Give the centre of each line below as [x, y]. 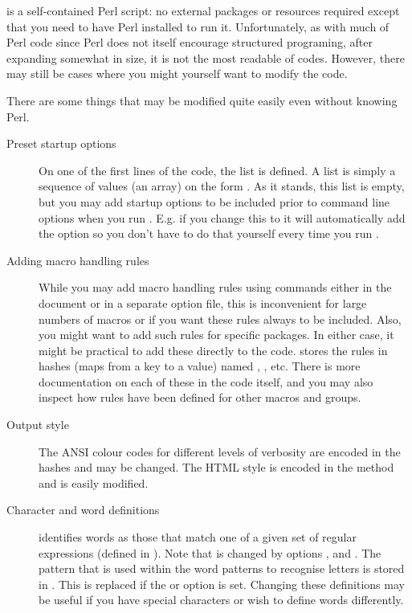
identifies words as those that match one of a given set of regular [198, 537]
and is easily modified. [94, 482]
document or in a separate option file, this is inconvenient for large [203, 302]
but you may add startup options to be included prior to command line [214, 201]
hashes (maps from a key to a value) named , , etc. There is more [200, 366]
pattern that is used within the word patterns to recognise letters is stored [222, 568]
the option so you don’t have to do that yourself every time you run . [209, 233]
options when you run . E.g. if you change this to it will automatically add [222, 217]
